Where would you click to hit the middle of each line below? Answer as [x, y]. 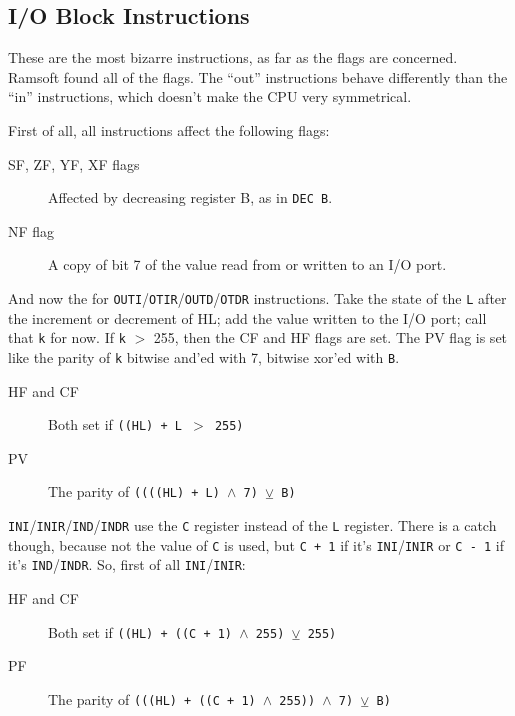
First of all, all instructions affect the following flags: [169, 129]
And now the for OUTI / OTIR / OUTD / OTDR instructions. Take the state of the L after [257, 298]
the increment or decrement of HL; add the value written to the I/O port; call [247, 317]
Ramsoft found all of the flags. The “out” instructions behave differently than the [258, 76]
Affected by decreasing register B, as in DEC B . [190, 197]
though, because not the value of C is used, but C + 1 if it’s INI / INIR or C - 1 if [256, 544]
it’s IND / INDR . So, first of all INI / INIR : [127, 564]
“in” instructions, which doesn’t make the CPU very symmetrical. [210, 96]
